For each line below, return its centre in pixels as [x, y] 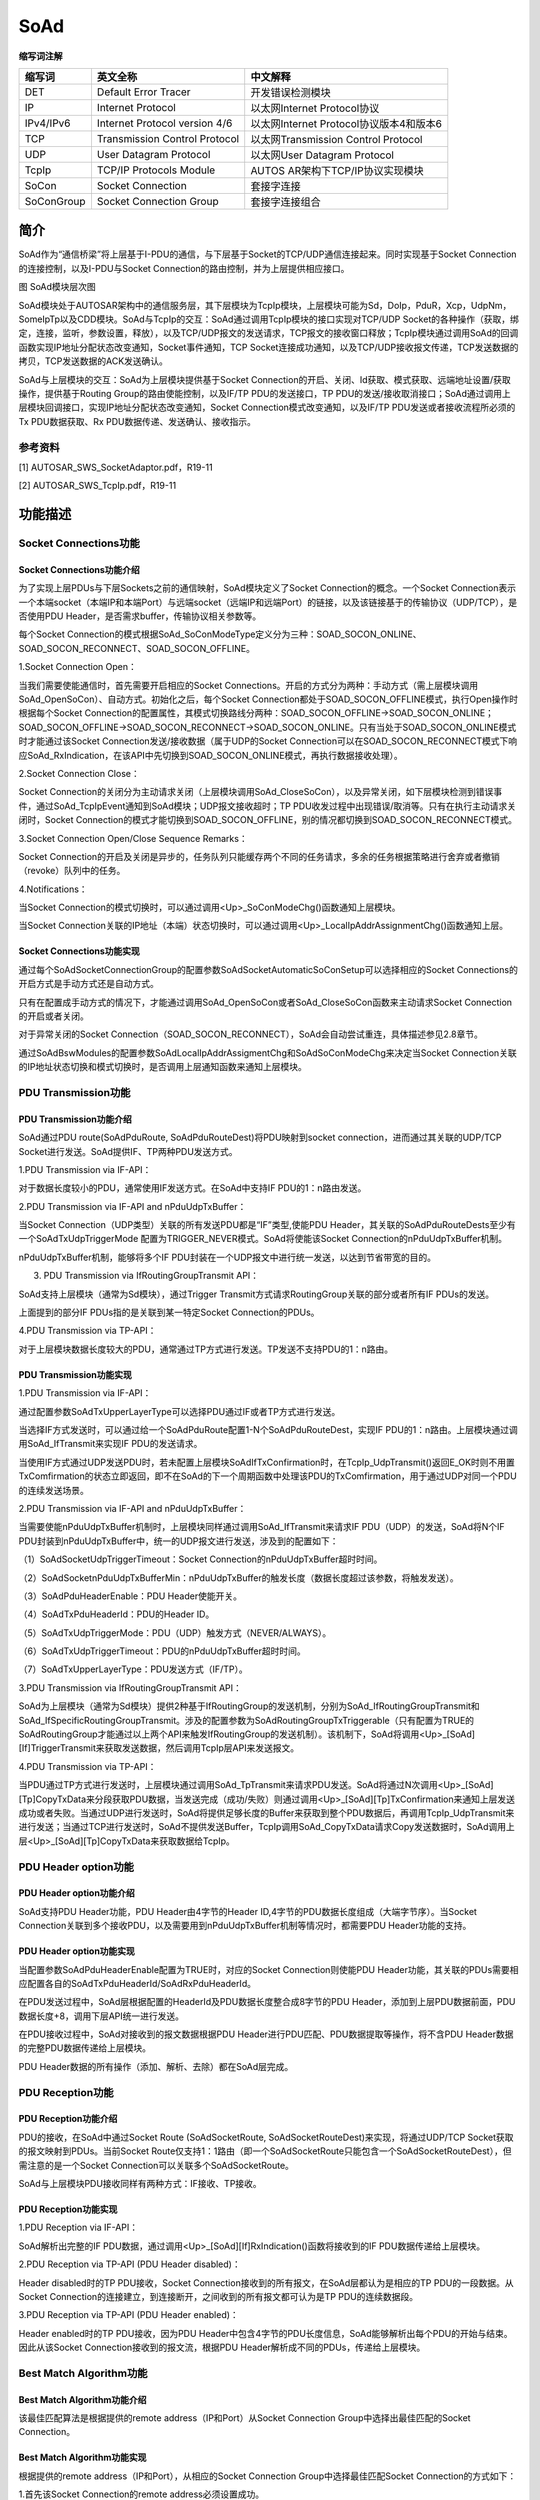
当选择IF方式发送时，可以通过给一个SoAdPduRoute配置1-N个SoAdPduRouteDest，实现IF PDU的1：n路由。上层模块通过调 [268, 1429]
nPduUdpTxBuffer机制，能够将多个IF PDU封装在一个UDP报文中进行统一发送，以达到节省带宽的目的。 [227, 1257]
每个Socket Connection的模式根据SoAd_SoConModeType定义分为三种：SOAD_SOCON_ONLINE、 [220, 634]
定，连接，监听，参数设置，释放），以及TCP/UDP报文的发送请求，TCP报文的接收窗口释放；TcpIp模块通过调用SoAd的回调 [268, 333]
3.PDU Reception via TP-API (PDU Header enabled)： [128, 2315]
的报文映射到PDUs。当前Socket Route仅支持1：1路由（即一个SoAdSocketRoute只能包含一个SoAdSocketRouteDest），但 [265, 2151]
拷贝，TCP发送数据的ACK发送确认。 [93, 361]
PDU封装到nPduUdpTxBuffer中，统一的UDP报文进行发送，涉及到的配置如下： [178, 1541]
